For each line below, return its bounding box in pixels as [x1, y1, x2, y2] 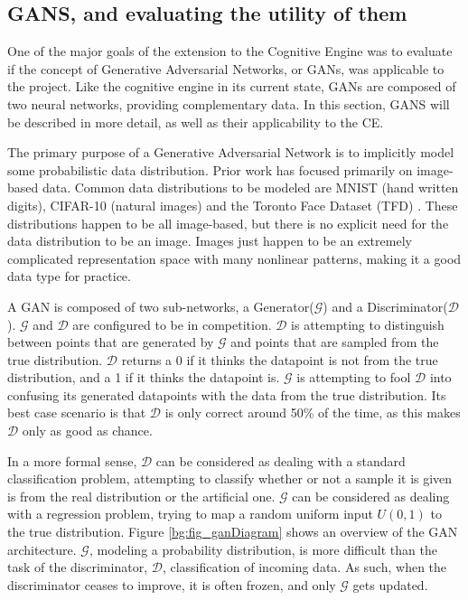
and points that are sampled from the [230, 333, 439, 352]
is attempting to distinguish [291, 314, 445, 333]
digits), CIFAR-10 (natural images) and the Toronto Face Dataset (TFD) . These [7, 195, 458, 214]
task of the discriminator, [7, 558, 148, 577]
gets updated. [352, 575, 428, 594]
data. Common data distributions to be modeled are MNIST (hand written [42, 178, 459, 197]
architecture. [7, 539, 77, 558]
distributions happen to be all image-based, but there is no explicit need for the [7, 213, 449, 232]
